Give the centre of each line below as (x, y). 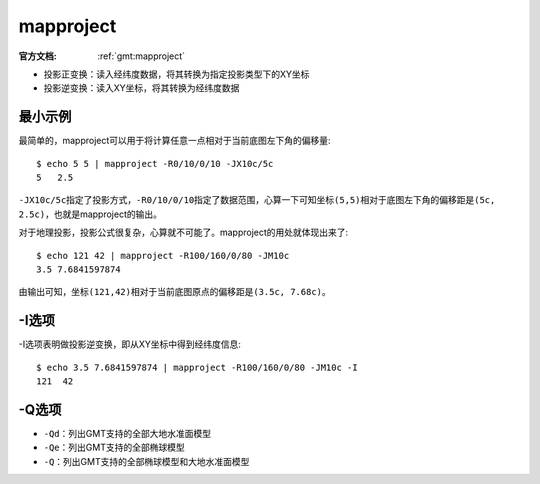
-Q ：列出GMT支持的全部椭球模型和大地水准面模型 (146, 461)
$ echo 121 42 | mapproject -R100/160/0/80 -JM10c (163, 255)
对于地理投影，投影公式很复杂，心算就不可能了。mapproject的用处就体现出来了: (183, 232)
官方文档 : (37, 56)
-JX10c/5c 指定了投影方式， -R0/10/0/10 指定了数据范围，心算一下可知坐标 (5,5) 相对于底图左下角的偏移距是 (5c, (257, 200)
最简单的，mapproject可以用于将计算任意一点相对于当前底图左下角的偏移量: (174, 141)
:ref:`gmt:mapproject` (141, 56)
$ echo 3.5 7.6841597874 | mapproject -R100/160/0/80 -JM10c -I (197, 367)
